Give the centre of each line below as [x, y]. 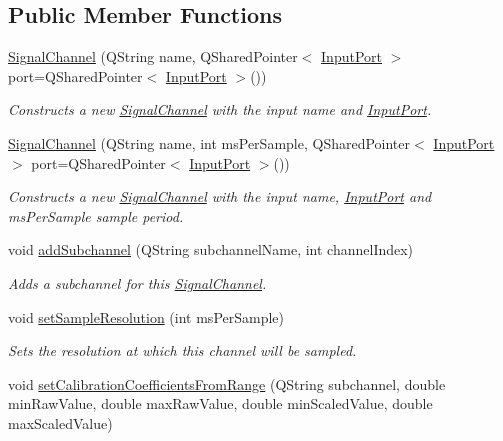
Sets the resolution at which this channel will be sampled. [182, 350]
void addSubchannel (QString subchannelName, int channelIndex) [211, 249]
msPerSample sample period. [96, 215]
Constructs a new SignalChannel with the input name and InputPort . [220, 109]
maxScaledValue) [60, 422]
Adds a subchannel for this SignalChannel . [137, 282]
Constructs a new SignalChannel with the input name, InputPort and [220, 196]
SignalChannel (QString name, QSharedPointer [153, 56]
